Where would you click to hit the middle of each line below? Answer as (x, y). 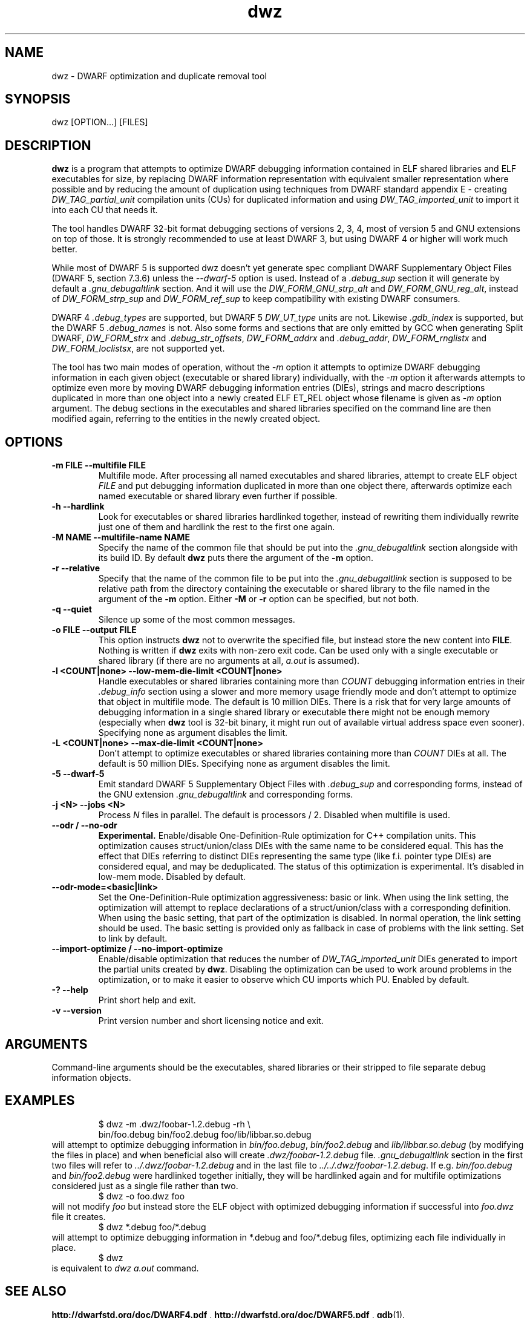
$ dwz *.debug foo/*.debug (152, 1227)
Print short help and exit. (147, 1000)
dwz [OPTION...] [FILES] (100, 122)
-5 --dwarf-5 (78, 774)
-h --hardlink (78, 507)
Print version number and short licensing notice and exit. (211, 1021)
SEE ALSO (36, 1291)
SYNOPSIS (38, 99)
